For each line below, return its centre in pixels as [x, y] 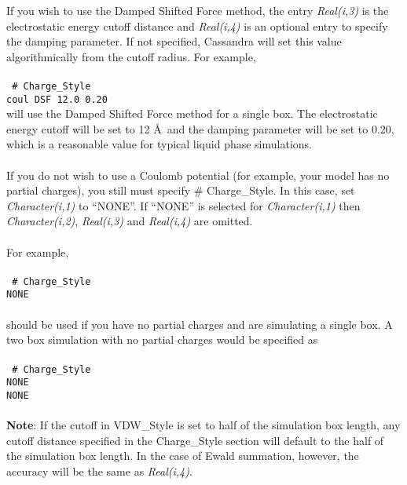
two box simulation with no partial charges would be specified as [162, 339]
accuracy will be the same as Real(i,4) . [99, 470]
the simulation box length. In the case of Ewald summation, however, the [183, 456]
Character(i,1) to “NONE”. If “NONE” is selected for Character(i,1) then [183, 205]
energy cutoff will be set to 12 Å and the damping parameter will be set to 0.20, [200, 128]
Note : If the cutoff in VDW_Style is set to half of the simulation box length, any [203, 425]
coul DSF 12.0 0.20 [57, 99]
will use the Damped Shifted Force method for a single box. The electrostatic [192, 113]
